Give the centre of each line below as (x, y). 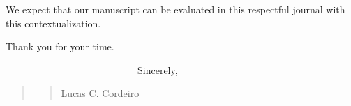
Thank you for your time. (60, 46)
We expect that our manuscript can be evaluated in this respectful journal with (175, 9)
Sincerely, (157, 69)
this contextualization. (53, 23)
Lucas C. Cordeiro (100, 93)
